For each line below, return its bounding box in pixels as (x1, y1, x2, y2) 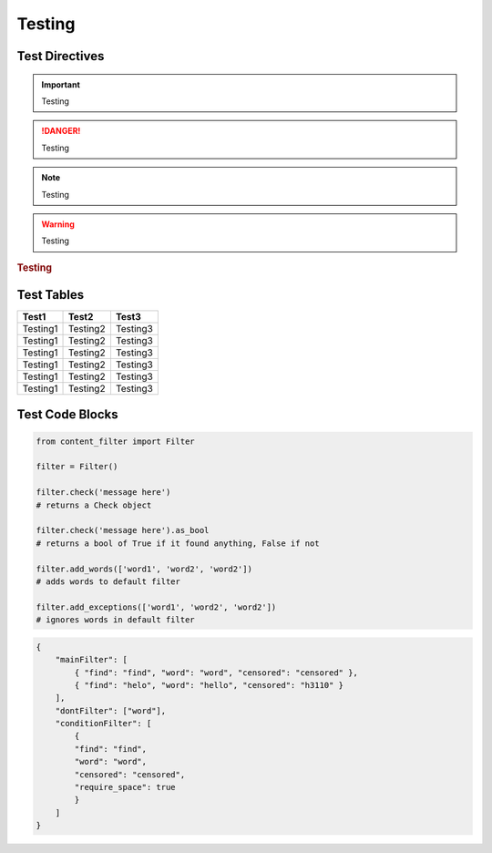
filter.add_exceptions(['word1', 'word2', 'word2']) (36, 601, 277, 612)
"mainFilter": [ (55, 654, 128, 665)
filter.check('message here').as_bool (36, 525, 210, 536)
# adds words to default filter (36, 576, 181, 587)
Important (41, 78, 81, 90)
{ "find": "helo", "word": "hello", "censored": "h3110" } (74, 680, 344, 690)
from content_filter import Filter (36, 436, 195, 447)
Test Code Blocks (16, 406, 118, 422)
